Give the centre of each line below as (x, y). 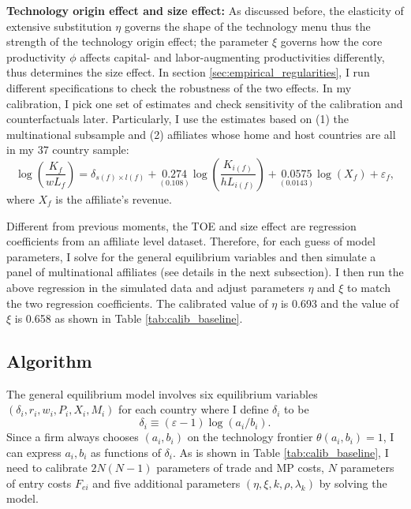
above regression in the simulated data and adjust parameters (155, 287)
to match (369, 287)
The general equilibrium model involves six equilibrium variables (162, 393)
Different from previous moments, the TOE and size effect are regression (181, 225)
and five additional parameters (166, 483)
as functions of (126, 452)
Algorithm (49, 361)
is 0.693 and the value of (340, 303)
